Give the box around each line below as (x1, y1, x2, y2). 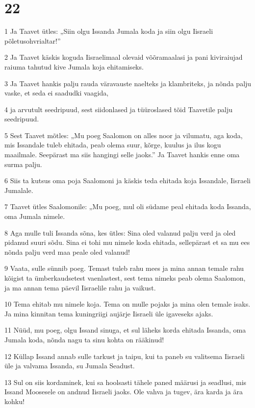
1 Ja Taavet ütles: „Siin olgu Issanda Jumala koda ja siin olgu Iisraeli (4, 26, 213, 36)
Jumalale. (4, 185, 33, 195)
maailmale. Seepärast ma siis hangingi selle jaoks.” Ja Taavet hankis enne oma (4, 149, 240, 160)
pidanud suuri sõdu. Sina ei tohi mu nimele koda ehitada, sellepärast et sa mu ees (4, 237, 250, 247)
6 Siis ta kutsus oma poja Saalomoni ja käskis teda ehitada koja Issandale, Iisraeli (4, 175, 251, 186)
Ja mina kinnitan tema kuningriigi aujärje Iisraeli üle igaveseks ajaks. (4, 308, 213, 318)
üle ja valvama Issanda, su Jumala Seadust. (4, 360, 135, 371)
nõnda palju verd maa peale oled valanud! (4, 246, 130, 257)
